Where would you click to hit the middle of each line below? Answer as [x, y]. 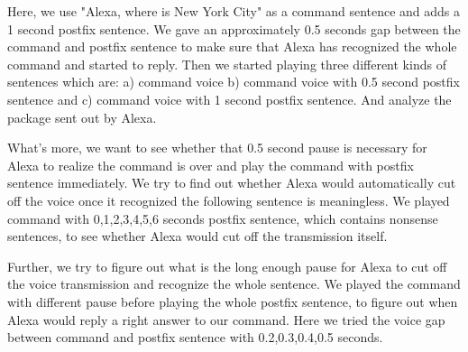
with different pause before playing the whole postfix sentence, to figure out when [233, 301]
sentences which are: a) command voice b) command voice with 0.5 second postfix [234, 82]
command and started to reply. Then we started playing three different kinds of [227, 64]
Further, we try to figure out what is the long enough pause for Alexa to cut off [227, 266]
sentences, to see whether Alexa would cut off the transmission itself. [197, 236]
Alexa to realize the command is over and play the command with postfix [211, 165]
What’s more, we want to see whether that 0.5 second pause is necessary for [217, 148]
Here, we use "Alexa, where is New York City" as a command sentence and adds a [234, 11]
